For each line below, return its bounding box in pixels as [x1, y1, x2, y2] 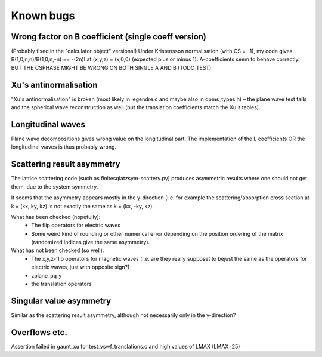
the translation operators [31, 281, 92, 288]
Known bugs [11, 9, 75, 22]
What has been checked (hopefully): [11, 213, 101, 220]
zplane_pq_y [31, 272, 62, 279]
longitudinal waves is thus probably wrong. [11, 143, 116, 150]
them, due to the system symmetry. [11, 183, 98, 190]
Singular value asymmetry [11, 296, 112, 306]
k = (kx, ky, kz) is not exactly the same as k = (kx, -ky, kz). [11, 202, 154, 210]
